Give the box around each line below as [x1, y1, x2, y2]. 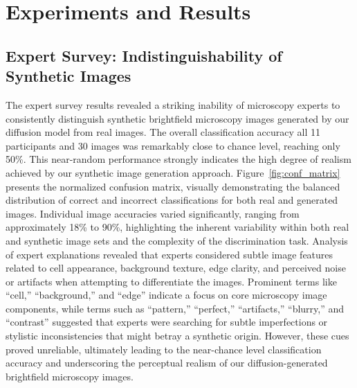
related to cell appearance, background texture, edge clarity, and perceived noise [6, 261, 346, 275]
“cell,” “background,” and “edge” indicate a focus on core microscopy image [6, 288, 327, 302]
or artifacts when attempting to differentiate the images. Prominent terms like [6, 274, 337, 288]
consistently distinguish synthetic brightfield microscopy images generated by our [6, 111, 349, 125]
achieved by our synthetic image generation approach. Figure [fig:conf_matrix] [6, 165, 340, 179]
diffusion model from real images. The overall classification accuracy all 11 [6, 125, 321, 139]
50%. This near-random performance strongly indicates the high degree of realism [6, 152, 351, 166]
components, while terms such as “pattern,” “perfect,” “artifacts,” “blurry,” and [6, 301, 345, 315]
